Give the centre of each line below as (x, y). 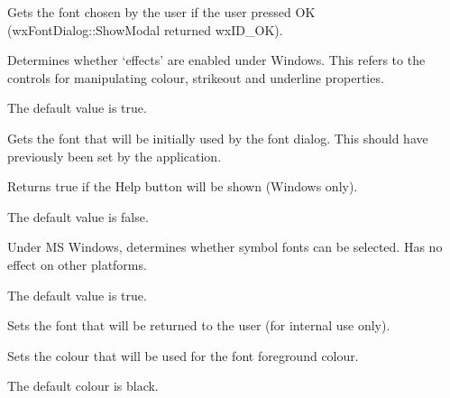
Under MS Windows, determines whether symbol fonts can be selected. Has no (225, 247)
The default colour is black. (83, 386)
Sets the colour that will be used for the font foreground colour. (183, 355)
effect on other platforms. (77, 264)
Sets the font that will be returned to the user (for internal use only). (199, 325)
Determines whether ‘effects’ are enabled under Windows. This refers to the (216, 60)
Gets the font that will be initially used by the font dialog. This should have (218, 138)
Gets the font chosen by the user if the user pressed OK (161, 12)
